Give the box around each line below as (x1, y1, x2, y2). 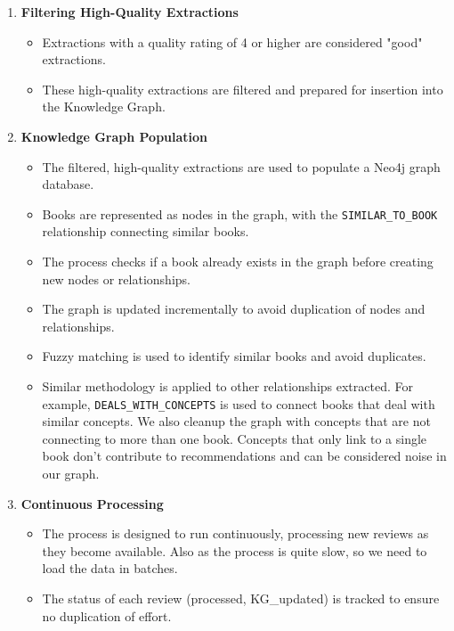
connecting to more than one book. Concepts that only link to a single (42, 429, 427, 447)
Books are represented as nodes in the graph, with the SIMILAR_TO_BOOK (42, 204, 438, 223)
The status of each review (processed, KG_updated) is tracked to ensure (42, 588, 440, 607)
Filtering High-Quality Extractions (20, 3, 239, 20)
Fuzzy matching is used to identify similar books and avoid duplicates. (42, 347, 426, 365)
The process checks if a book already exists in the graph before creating (42, 252, 434, 270)
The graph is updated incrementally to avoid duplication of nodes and (42, 299, 426, 318)
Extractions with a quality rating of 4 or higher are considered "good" (42, 32, 423, 51)
